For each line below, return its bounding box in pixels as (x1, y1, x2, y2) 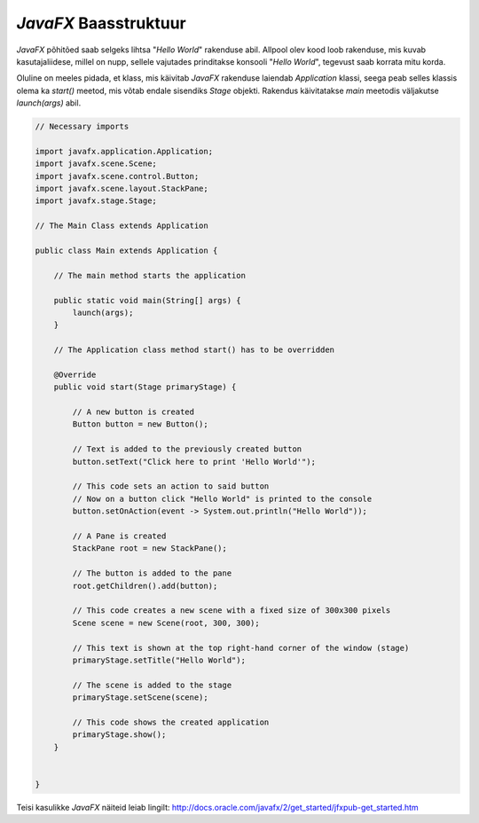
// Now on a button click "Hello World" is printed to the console (72, 493, 373, 504)
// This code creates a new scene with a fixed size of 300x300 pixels (72, 606, 391, 615)
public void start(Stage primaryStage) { (53, 382, 237, 392)
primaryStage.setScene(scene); (72, 693, 208, 702)
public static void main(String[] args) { (53, 295, 241, 305)
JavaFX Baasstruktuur (16, 13, 186, 33)
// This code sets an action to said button (72, 482, 270, 491)
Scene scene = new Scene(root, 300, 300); (72, 617, 261, 628)
